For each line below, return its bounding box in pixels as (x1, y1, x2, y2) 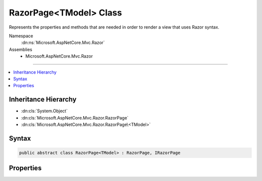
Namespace (9, 33, 33, 39)
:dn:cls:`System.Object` (21, 108, 68, 114)
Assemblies (9, 46, 33, 52)
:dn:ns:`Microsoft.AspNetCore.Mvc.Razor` (21, 40, 105, 45)
